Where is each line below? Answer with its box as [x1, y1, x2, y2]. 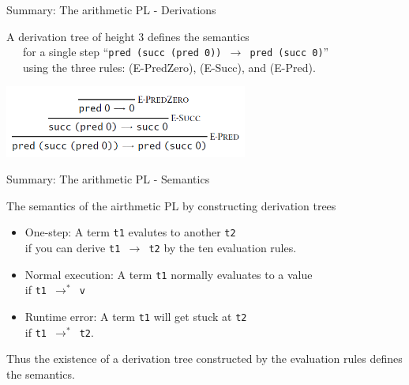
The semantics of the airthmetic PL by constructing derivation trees [6, 197, 336, 213]
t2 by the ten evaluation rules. [148, 239, 297, 255]
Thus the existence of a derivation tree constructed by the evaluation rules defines [6, 350, 403, 367]
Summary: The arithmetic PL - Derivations [6, 2, 216, 17]
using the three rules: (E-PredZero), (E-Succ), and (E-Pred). [22, 59, 316, 75]
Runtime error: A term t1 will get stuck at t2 [24, 308, 247, 324]
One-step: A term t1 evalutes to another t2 [24, 224, 236, 240]
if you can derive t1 [24, 239, 121, 255]
